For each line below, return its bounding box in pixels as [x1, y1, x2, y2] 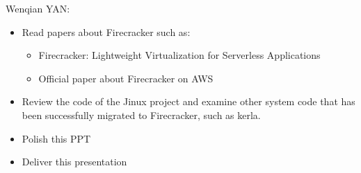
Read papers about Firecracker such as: [22, 24, 191, 39]
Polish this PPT [22, 131, 91, 145]
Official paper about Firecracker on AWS [38, 71, 214, 85]
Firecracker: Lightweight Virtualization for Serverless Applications [38, 48, 321, 62]
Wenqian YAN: [6, 1, 70, 15]
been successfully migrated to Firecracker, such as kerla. [22, 107, 261, 122]
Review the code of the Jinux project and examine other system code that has [22, 94, 355, 109]
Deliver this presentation [22, 154, 127, 169]
